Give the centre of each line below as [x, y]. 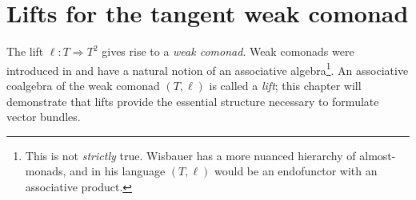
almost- [378, 155]
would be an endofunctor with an [296, 171]
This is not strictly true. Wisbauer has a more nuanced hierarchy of [190, 155]
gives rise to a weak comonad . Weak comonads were [228, 51]
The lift [25, 51]
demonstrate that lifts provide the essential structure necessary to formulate [193, 101]
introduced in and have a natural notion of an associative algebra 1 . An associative [208, 69]
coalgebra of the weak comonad [83, 85]
